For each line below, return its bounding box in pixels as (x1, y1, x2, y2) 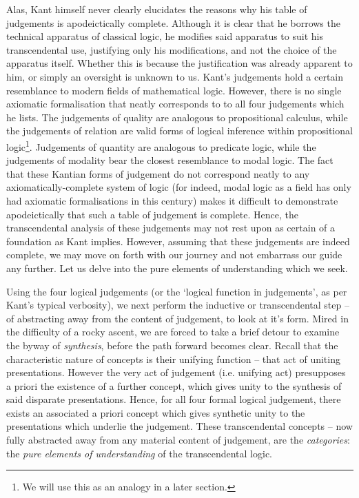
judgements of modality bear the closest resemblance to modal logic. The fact (6, 153, 334, 167)
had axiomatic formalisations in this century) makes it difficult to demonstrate (6, 193, 338, 207)
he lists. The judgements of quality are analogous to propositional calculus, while (6, 110, 348, 124)
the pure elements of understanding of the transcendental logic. (6, 446, 272, 460)
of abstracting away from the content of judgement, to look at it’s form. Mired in (6, 311, 349, 325)
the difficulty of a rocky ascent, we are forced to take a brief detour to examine (6, 324, 340, 339)
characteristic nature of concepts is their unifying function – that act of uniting (6, 351, 340, 366)
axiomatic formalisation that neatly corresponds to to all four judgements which (6, 96, 345, 111)
